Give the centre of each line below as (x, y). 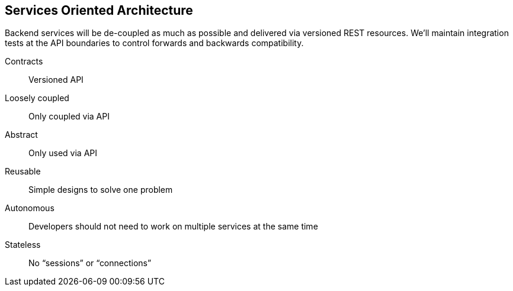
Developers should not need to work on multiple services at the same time (173, 227)
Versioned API (56, 80)
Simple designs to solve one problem (101, 190)
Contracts (24, 62)
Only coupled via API (69, 117)
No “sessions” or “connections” (90, 263)
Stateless (23, 245)
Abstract (21, 135)
